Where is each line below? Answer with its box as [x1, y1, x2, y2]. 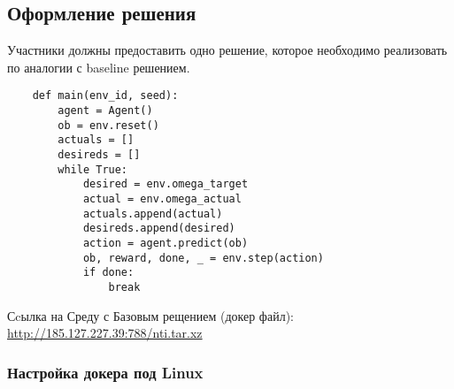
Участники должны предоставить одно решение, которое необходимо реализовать [7, 41, 448, 59]
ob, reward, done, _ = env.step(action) [82, 251, 324, 264]
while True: [58, 163, 128, 176]
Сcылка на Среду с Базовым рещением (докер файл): [7, 306, 294, 324]
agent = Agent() [58, 104, 153, 118]
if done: [82, 266, 135, 279]
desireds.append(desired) [82, 222, 235, 235]
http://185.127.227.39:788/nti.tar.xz [7, 324, 203, 342]
